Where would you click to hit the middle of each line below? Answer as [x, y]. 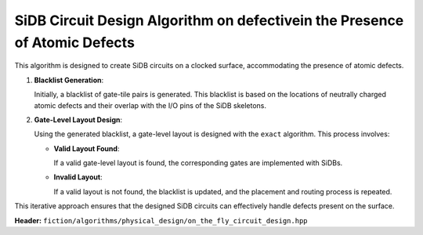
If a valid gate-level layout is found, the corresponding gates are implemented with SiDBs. [198, 163]
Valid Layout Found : [87, 148]
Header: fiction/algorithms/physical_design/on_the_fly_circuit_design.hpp [161, 220]
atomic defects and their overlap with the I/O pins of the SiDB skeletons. [150, 105]
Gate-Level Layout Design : [78, 119]
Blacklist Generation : [69, 80]
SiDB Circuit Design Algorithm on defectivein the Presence [209, 20]
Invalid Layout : [78, 177]
